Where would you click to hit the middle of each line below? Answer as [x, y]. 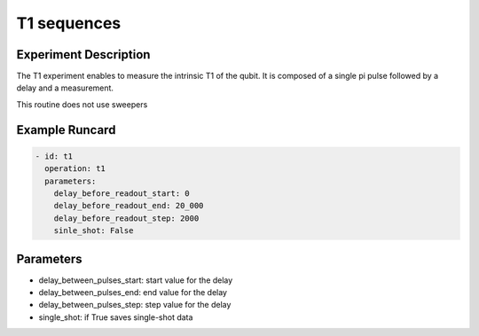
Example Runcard [66, 130]
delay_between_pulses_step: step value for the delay [135, 305]
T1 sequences [69, 23]
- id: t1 [54, 156]
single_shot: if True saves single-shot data [116, 317]
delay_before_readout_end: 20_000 [129, 206]
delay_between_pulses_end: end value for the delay [133, 293]
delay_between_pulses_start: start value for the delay [136, 280]
